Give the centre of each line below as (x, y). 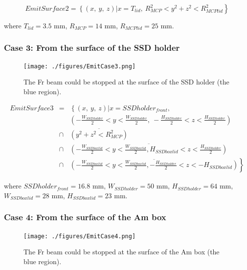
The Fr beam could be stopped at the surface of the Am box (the (122, 252)
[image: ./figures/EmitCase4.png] (80, 236)
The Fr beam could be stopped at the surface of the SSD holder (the (126, 82)
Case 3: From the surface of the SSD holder (92, 47)
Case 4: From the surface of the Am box (85, 217)
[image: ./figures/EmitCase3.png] (80, 66)
